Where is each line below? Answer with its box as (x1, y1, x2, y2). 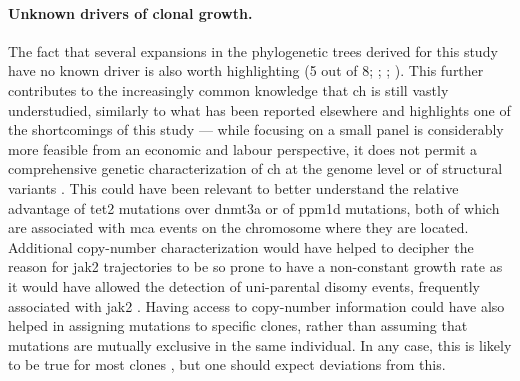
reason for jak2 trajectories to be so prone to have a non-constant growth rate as (8, 256, 503, 277)
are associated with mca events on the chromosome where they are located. (8, 217, 469, 238)
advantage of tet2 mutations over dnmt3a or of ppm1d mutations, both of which (8, 197, 500, 218)
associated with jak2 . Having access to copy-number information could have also (8, 295, 505, 316)
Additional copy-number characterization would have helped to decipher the (8, 236, 474, 257)
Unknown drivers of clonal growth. (8, 2, 253, 23)
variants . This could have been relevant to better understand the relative (8, 177, 459, 198)
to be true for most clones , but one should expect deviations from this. (8, 354, 446, 375)
